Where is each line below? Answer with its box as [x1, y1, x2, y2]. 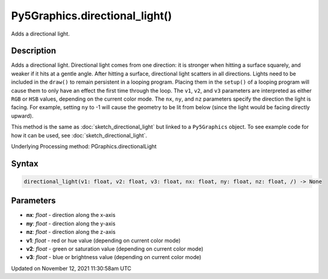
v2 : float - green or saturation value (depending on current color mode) [26, 245, 204, 252]
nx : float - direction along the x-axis [26, 212, 116, 219]
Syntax [11, 158, 39, 169]
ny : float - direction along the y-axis [26, 220, 116, 227]
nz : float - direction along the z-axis [26, 228, 116, 236]
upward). [11, 112, 34, 119]
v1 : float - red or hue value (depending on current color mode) [26, 237, 181, 244]
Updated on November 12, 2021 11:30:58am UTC [11, 265, 132, 272]
